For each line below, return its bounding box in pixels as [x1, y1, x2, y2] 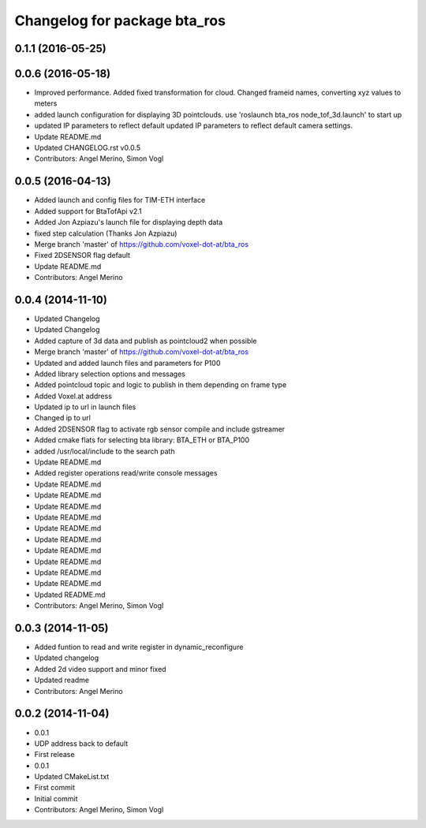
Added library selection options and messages [34, 369, 185, 379]
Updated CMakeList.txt [34, 772, 110, 781]
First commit [34, 783, 75, 793]
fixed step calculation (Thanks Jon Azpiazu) [34, 229, 177, 238]
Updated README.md [34, 590, 106, 599]
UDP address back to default [34, 738, 129, 748]
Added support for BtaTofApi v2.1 [34, 206, 142, 216]
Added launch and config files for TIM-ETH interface [34, 196, 206, 205]
